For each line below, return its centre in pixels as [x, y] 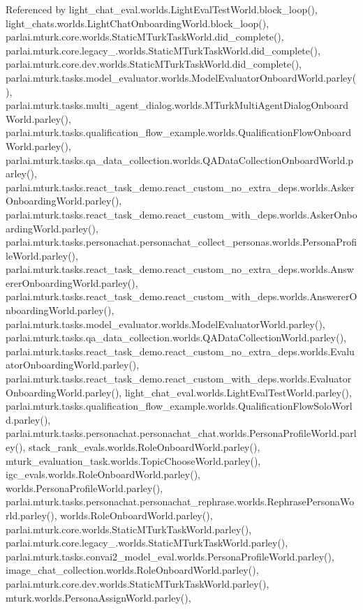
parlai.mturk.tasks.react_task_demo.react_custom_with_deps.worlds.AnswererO [181, 296]
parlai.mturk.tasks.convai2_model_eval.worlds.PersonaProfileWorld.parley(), [170, 556]
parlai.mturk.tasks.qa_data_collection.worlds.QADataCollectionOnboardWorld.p [180, 159]
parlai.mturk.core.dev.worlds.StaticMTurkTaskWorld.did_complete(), [154, 64]
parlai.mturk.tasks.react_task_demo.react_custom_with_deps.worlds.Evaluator [179, 379]
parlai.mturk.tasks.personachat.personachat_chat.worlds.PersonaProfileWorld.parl [181, 433]
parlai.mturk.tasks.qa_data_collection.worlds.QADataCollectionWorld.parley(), [176, 337]
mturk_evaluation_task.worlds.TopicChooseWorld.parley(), [133, 460]
